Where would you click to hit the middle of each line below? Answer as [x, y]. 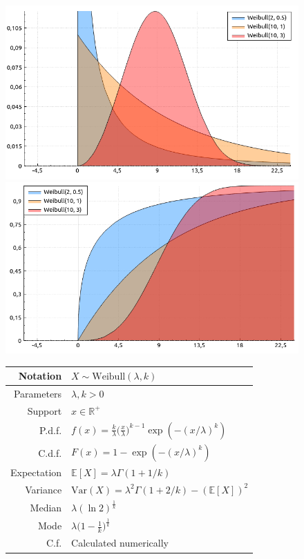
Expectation [36, 472]
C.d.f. [50, 452]
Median [46, 507]
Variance [44, 489]
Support [45, 410]
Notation [40, 376]
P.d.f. [50, 430]
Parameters [38, 393]
